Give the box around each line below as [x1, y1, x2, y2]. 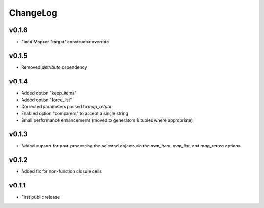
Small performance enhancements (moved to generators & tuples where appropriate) [21, 117, 193, 123]
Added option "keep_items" [21, 90, 77, 96]
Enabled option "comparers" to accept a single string [21, 110, 129, 117]
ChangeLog [9, 7, 57, 18]
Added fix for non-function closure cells [21, 168, 102, 174]
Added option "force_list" [21, 97, 73, 103]
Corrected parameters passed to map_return [21, 104, 112, 109]
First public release [21, 194, 60, 200]
